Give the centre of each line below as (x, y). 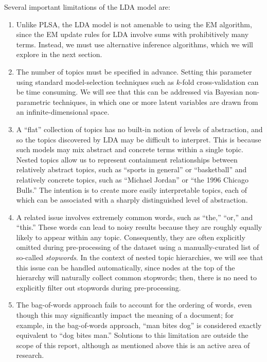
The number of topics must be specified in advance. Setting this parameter (134, 71)
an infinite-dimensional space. (63, 112)
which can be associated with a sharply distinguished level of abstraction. (132, 200)
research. (30, 355)
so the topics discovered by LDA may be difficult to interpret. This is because (139, 139)
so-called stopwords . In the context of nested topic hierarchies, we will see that (140, 257)
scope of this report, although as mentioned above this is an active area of (133, 345)
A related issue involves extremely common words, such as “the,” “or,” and (135, 217)
